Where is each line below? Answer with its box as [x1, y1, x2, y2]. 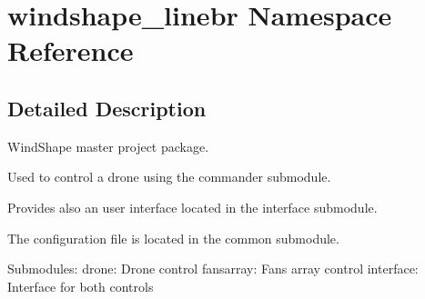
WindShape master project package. [7, 136, 209, 155]
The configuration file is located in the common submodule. [7, 228, 339, 247]
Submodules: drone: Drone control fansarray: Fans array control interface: [7, 259, 419, 278]
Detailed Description [7, 94, 207, 122]
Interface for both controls [7, 276, 154, 295]
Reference [7, 32, 134, 69]
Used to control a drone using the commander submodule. [7, 167, 331, 186]
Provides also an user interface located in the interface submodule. [7, 197, 378, 216]
